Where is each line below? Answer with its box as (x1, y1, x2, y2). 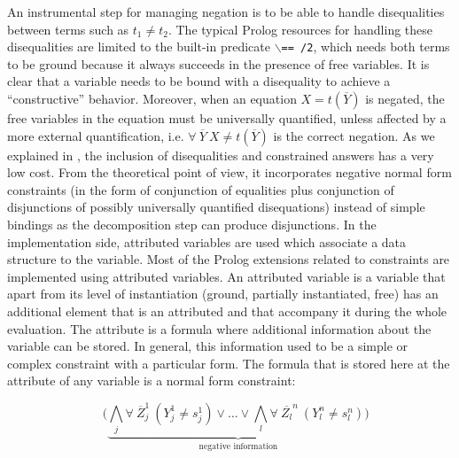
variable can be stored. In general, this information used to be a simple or (7, 337, 408, 355)
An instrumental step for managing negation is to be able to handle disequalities (7, 3, 445, 20)
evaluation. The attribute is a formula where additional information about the (7, 319, 432, 338)
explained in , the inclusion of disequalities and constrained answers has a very (7, 145, 434, 164)
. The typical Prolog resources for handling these (167, 19, 433, 38)
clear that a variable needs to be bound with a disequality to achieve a (7, 72, 391, 90)
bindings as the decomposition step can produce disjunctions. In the (7, 215, 377, 233)
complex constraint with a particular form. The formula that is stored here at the (7, 353, 450, 372)
